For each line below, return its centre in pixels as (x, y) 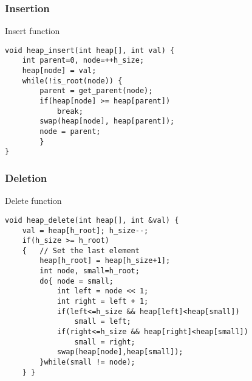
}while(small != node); (87, 362)
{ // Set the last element (81, 250)
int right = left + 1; (103, 302)
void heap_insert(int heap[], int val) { (90, 50)
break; (70, 111)
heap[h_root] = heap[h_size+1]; (105, 261)
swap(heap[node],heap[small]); (120, 352)
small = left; (103, 322)
